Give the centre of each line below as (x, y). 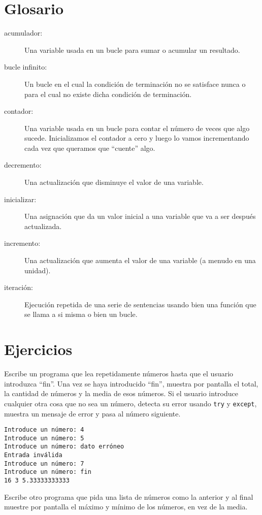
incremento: (22, 243)
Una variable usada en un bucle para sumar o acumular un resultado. (132, 50)
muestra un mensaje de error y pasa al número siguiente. (92, 413)
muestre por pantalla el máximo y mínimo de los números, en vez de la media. (126, 507)
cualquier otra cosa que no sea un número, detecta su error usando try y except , (130, 403)
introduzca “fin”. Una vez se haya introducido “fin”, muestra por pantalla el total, (131, 383)
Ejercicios (38, 349)
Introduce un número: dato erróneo (64, 447)
